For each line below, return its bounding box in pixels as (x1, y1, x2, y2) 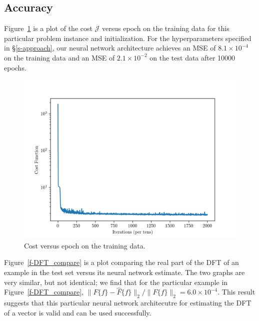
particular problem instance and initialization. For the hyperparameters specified (4, 32, 251, 43)
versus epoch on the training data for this (102, 23, 229, 33)
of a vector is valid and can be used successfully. (4, 307, 151, 317)
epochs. (4, 62, 26, 72)
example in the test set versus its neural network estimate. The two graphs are (4, 266, 245, 277)
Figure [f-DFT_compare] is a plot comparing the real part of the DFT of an (4, 257, 239, 267)
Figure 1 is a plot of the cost (4, 23, 92, 33)
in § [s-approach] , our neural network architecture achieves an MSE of (4, 42, 216, 53)
